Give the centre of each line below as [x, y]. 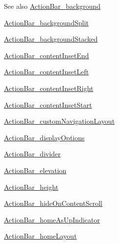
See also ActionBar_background [52, 6]
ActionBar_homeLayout [40, 236]
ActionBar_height [31, 187]
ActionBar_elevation [35, 170]
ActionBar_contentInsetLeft [47, 72]
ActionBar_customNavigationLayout [59, 121]
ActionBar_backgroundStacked [51, 39]
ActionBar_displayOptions [44, 137]
